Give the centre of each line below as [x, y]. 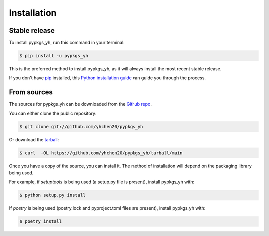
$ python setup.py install [53, 195]
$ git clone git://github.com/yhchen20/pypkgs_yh [81, 126]
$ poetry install [41, 221]
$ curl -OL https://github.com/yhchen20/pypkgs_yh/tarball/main [101, 153]
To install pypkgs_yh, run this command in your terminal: [67, 43]
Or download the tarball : [34, 139]
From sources [31, 92]
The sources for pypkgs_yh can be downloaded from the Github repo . [80, 104]
